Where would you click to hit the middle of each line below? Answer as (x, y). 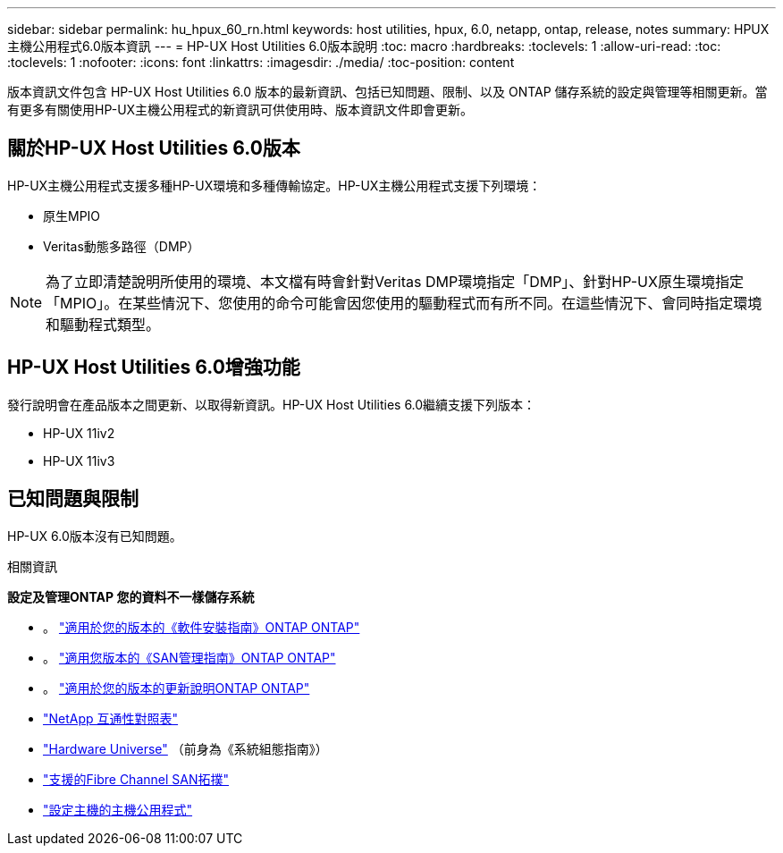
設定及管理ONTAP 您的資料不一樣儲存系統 (131, 596)
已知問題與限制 (73, 499)
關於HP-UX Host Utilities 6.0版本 (154, 148)
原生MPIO (72, 215)
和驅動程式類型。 (103, 324)
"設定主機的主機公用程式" (118, 809)
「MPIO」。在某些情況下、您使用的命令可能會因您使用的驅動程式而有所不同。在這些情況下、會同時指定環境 (404, 303)
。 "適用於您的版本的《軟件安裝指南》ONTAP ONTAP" (202, 627)
